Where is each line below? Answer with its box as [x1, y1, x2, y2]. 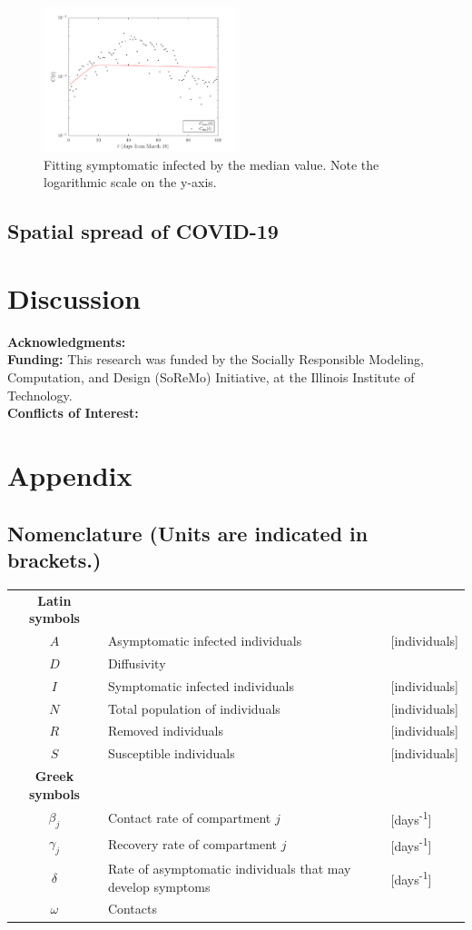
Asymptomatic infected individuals [107, 630, 302, 649]
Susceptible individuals [107, 744, 235, 763]
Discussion [7, 279, 141, 316]
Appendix [7, 457, 133, 494]
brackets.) [7, 545, 102, 573]
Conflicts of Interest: [7, 403, 139, 422]
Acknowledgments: [7, 331, 126, 351]
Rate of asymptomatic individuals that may [107, 859, 351, 878]
